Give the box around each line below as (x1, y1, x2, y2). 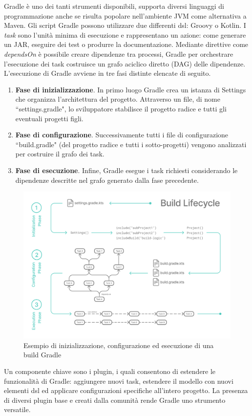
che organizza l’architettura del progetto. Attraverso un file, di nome (15, 94, 220, 104)
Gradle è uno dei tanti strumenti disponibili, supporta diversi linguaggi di (4, 1, 224, 11)
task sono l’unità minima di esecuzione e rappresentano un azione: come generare (4, 29, 246, 40)
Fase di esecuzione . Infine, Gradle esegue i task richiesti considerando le (15, 165, 238, 175)
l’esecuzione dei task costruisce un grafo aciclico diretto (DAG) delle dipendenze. (4, 58, 246, 68)
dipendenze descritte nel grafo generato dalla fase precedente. (15, 175, 199, 185)
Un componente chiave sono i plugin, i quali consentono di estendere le (4, 366, 216, 376)
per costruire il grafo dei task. (15, 149, 105, 159)
